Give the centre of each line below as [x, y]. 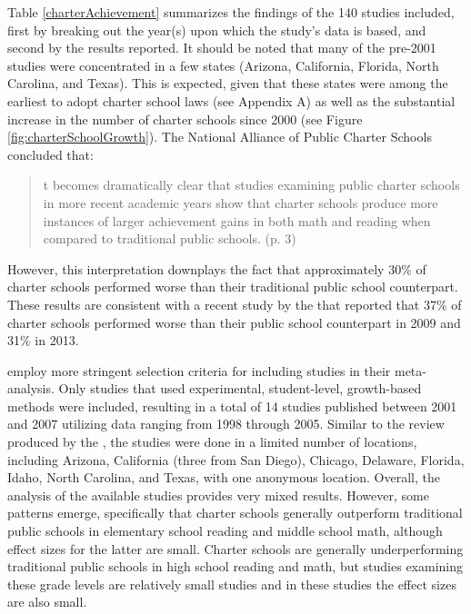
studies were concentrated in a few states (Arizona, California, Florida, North [223, 65]
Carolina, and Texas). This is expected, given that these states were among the [228, 83]
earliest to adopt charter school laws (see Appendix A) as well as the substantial [231, 100]
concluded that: [50, 154]
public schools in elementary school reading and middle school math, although [225, 531]
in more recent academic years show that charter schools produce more [241, 202]
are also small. [47, 602]
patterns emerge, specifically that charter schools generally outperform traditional [235, 513]
